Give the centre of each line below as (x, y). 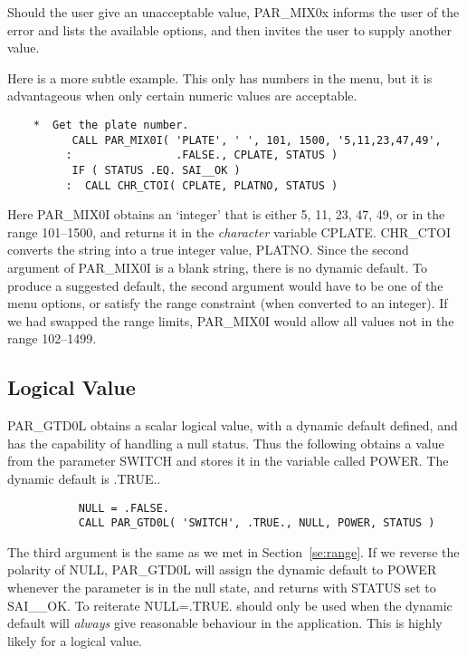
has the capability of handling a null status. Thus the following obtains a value (226, 443)
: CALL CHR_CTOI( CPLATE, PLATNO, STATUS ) (202, 185)
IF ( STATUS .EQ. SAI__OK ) (156, 170)
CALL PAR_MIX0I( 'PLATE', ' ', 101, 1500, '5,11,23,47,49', (257, 140)
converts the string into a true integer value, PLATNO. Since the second (208, 250)
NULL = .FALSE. (124, 508)
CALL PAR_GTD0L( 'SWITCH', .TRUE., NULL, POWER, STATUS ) (257, 523)
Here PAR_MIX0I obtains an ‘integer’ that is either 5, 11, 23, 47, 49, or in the (226, 214)
